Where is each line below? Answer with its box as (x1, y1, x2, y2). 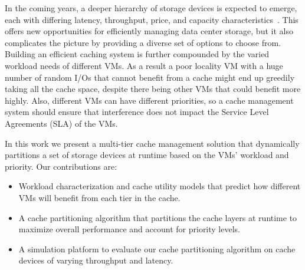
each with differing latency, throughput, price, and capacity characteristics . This (5, 13, 299, 25)
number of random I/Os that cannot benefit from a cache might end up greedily (5, 71, 295, 83)
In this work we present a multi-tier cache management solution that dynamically (5, 137, 300, 149)
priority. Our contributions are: (5, 160, 117, 172)
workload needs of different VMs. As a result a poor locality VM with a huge (5, 59, 283, 71)
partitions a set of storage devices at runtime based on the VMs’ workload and (5, 149, 289, 161)
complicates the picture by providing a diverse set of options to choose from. (5, 36, 281, 48)
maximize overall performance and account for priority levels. (18, 223, 240, 235)
